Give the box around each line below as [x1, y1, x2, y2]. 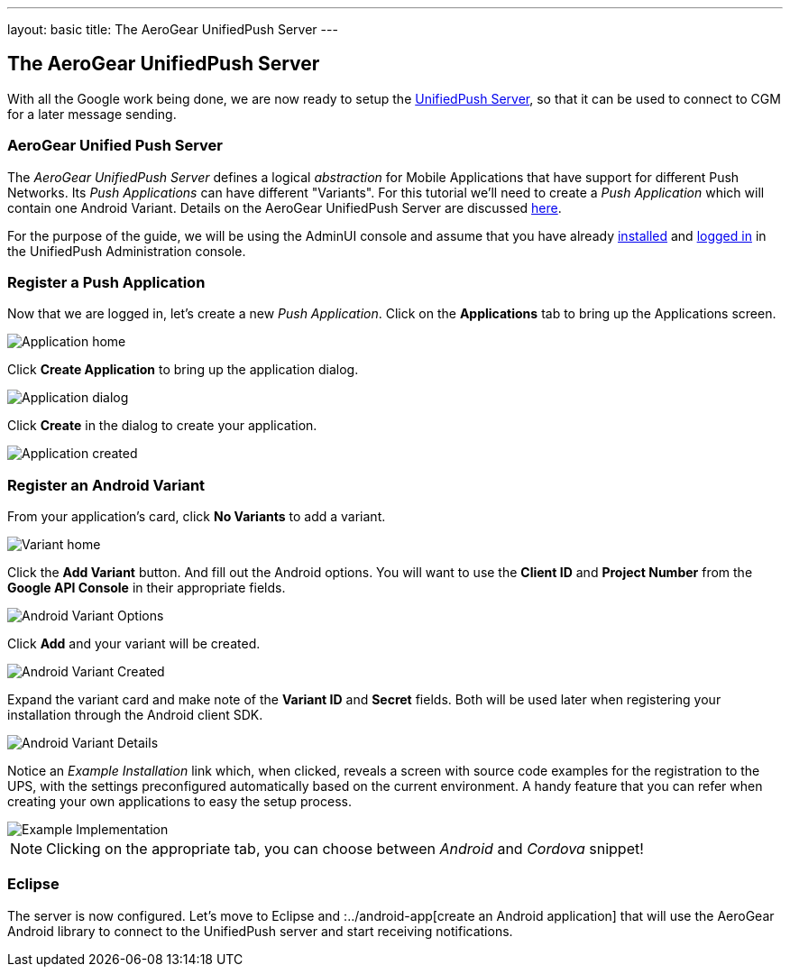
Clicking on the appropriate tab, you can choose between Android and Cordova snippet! [46, 840, 644, 859]
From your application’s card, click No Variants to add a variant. [7, 509, 386, 525]
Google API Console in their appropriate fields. [7, 580, 286, 596]
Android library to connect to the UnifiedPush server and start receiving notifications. [7, 923, 513, 939]
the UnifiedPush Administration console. [7, 243, 246, 259]
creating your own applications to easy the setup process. [7, 794, 352, 810]
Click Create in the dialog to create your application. [7, 418, 317, 434]
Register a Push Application [7, 272, 206, 291]
